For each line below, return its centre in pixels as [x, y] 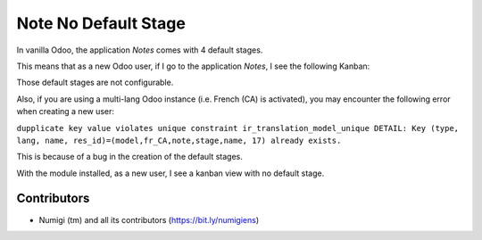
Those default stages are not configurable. [95, 83]
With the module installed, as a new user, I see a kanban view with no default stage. [170, 173]
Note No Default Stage [101, 23]
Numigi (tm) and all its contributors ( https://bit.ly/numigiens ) [149, 219]
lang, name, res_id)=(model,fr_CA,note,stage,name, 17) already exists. [179, 140]
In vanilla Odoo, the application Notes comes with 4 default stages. [140, 50]
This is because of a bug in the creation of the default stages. [129, 157]
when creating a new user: [66, 112]
